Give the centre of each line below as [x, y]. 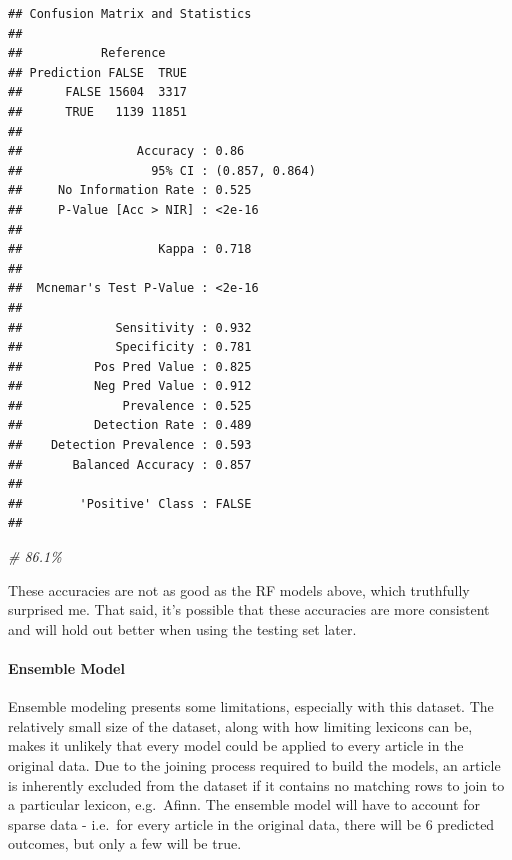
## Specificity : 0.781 [130, 347]
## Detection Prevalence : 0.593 [130, 445]
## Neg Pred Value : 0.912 [130, 386]
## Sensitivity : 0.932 [130, 327]
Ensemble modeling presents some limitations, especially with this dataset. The [251, 706]
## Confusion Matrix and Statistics [130, 14]
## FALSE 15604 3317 [97, 92]
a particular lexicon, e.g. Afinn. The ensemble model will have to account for [244, 804]
